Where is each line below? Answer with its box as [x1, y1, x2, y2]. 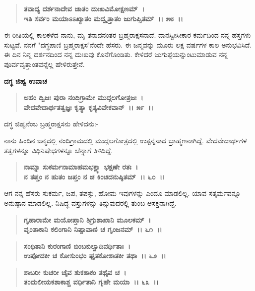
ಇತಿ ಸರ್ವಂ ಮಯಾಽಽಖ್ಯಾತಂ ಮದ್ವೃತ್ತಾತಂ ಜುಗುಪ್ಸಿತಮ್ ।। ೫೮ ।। [23, 13, 183, 23]
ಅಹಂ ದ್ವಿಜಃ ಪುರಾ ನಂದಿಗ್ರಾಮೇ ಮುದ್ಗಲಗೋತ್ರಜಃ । [23, 92, 143, 103]
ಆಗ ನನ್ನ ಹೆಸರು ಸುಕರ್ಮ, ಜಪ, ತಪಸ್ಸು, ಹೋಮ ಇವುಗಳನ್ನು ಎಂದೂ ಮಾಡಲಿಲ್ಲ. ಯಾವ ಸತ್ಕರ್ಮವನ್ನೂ [4, 188, 241, 198]
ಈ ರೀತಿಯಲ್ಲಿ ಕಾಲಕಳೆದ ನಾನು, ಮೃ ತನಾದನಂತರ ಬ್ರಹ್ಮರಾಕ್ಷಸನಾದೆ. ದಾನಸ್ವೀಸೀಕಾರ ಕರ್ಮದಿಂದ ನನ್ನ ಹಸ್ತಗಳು [4, 30, 251, 40]
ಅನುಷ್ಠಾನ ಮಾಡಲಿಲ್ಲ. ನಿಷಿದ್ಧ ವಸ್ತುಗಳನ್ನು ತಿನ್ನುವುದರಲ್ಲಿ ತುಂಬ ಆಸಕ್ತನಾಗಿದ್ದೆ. [4, 197, 177, 208]
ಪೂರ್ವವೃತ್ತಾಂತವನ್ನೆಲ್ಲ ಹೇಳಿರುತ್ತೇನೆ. [4, 58, 85, 69]
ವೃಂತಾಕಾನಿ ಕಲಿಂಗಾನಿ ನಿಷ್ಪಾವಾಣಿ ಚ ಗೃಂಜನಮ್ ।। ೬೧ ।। [23, 224, 162, 234]
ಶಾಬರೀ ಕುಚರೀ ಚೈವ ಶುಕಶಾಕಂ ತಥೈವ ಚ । [23, 267, 127, 277]
